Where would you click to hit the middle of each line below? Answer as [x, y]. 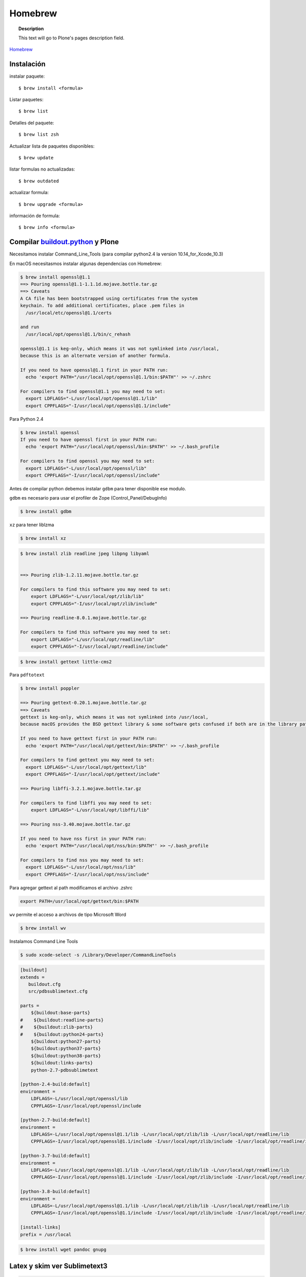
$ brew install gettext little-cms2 [66, 662]
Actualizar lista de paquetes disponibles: [52, 146]
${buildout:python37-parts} [66, 1049]
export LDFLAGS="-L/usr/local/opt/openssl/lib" [86, 468]
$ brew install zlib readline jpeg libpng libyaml [85, 553]
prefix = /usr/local [46, 1234]
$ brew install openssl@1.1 [55, 277]
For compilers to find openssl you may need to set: [87, 461]
